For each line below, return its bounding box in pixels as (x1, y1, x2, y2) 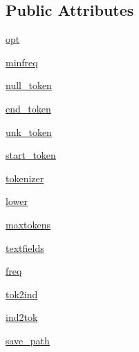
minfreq (6, 55, 38, 69)
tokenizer (6, 170, 44, 185)
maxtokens (6, 217, 51, 231)
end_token (6, 101, 51, 115)
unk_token (6, 124, 52, 139)
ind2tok (6, 310, 38, 324)
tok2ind (6, 286, 38, 301)
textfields (6, 240, 44, 255)
